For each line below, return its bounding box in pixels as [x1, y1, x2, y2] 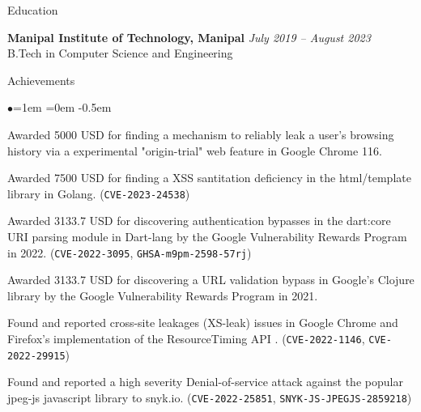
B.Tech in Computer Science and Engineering [7, 45, 233, 62]
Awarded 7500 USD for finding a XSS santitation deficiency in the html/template [7, 169, 411, 186]
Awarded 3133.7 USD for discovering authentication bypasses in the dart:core [7, 212, 391, 229]
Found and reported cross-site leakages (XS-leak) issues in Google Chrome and [7, 314, 398, 331]
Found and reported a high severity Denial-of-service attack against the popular [7, 373, 403, 390]
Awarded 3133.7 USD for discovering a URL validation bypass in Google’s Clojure [7, 271, 415, 288]
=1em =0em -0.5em [13, 99, 112, 116]
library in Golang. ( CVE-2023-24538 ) [7, 185, 190, 202]
